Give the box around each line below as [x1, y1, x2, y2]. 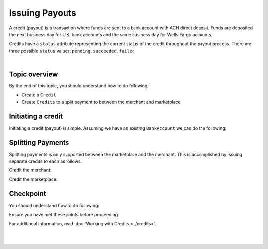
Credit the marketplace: [9, 176, 58, 182]
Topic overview [9, 70, 58, 78]
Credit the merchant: [9, 167, 52, 173]
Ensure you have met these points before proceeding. [9, 212, 119, 218]
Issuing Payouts [9, 7, 77, 18]
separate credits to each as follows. [9, 158, 82, 164]
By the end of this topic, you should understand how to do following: [9, 83, 149, 89]
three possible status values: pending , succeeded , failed [9, 48, 135, 54]
